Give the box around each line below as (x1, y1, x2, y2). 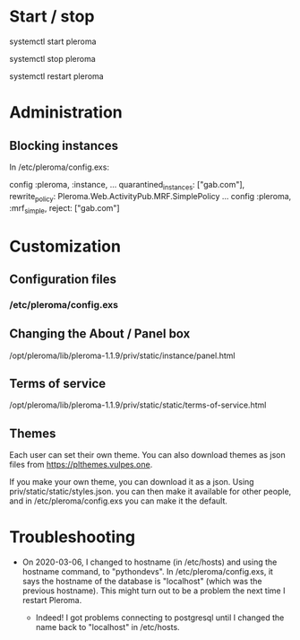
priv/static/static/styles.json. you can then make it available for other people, (9, 487, 292, 497)
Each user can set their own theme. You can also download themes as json (9, 450, 287, 460)
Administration (9, 102, 123, 123)
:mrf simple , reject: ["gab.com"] (9, 202, 120, 215)
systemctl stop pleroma (9, 53, 96, 64)
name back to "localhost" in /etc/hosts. (35, 622, 181, 633)
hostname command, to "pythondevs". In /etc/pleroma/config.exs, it (21, 566, 273, 577)
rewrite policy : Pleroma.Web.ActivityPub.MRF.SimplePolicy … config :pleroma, (9, 190, 292, 204)
